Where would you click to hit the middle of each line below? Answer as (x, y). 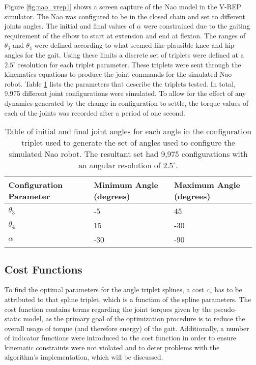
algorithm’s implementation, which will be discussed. (84, 357)
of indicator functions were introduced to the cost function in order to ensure (120, 338)
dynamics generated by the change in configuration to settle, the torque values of (127, 103)
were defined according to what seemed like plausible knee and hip (135, 45)
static (13, 319)
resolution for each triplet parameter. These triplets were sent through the (129, 64)
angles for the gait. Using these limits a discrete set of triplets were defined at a (124, 54)
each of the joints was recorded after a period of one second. (95, 112)
